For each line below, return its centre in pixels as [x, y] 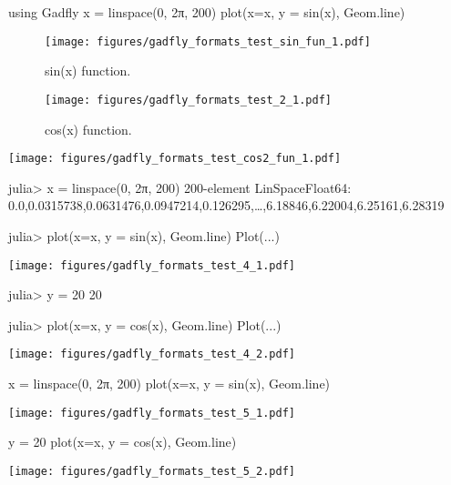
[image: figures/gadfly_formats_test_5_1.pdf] [152, 413]
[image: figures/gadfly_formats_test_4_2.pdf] [152, 354]
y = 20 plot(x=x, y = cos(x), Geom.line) [123, 442]
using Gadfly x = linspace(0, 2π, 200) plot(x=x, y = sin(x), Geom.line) [207, 12]
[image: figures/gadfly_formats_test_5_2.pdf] [152, 471]
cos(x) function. [88, 129]
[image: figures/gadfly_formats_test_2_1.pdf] [188, 100]
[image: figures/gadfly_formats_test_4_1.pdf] [152, 265]
